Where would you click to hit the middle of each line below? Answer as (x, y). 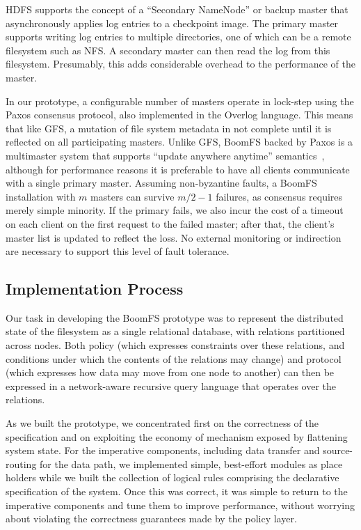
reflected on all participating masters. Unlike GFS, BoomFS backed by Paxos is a (179, 142)
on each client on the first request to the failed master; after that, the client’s (170, 223)
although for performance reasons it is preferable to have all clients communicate (178, 169)
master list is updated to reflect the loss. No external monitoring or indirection (174, 237)
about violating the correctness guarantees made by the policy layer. (151, 519)
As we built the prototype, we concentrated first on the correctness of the (162, 423)
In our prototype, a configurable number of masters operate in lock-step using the (180, 101)
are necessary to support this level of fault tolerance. (118, 251)
